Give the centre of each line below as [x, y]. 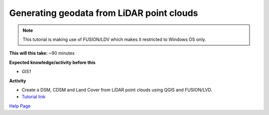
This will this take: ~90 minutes [42, 53]
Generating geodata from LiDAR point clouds [104, 13]
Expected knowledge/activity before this [52, 62]
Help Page [20, 106]
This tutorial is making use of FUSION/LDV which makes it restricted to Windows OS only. [114, 39]
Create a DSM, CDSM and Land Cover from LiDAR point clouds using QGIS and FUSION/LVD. [117, 90]
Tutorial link [34, 97]
